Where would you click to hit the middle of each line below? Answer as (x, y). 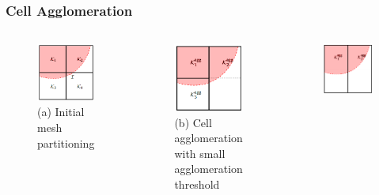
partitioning (66, 142)
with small (200, 153)
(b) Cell (193, 122)
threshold (197, 184)
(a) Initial (61, 112)
